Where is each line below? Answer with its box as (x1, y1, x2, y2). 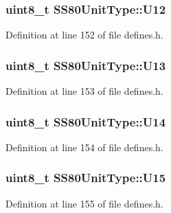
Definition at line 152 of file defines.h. (5, 27, 163, 42)
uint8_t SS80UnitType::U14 (5, 113, 166, 130)
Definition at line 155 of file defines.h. (5, 196, 163, 210)
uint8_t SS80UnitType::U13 (5, 56, 166, 74)
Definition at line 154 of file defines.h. (5, 139, 163, 154)
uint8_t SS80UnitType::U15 (5, 169, 166, 186)
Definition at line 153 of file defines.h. (5, 84, 163, 98)
